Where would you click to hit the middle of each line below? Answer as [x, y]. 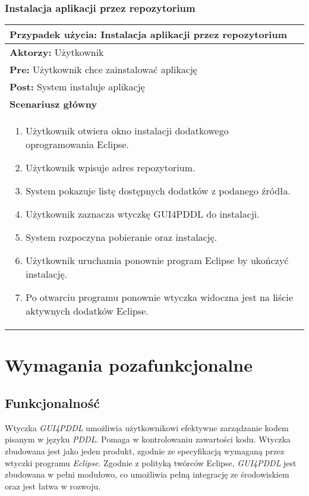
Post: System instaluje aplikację [77, 87]
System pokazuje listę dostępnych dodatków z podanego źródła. [158, 191]
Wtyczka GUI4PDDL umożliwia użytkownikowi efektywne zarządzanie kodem [147, 427]
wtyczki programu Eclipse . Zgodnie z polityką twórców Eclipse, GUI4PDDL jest [151, 462]
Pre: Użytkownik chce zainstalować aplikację [103, 70]
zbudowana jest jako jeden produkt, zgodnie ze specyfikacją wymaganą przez [145, 451]
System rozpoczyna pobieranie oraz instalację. [122, 237]
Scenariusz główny [53, 104]
